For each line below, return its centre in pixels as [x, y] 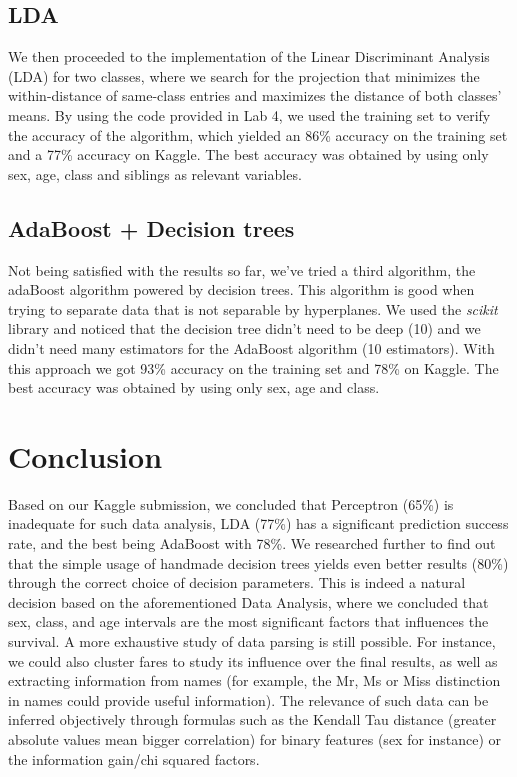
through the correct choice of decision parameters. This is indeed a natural [237, 582]
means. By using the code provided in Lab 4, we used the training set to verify [249, 114]
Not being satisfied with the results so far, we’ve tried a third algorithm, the [242, 269]
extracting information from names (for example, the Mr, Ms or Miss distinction [254, 680]
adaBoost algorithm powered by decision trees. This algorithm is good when [241, 289]
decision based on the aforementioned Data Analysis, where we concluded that [248, 601]
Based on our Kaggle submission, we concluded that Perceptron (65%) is [231, 503]
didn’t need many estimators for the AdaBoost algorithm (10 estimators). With [251, 347]
